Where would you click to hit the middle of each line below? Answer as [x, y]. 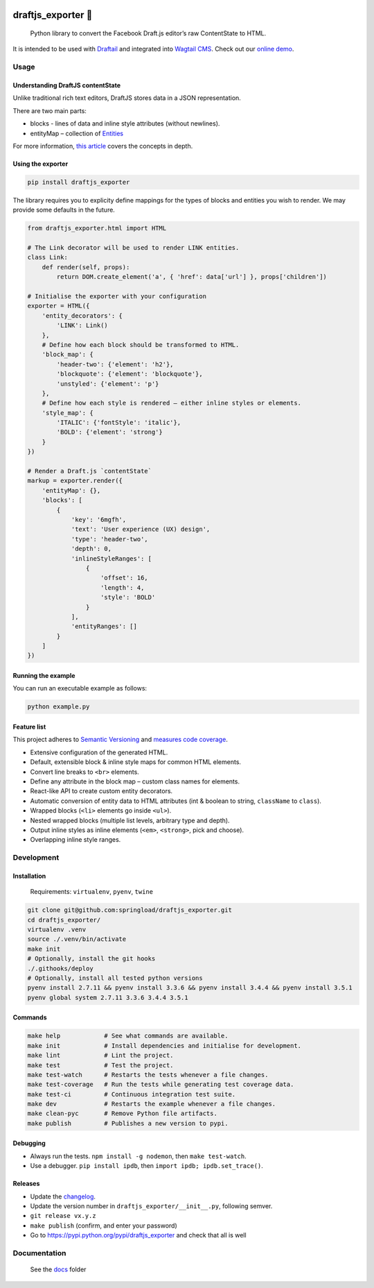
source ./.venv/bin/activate [77, 939]
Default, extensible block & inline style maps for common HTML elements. [136, 762]
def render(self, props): [86, 267]
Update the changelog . [63, 1196]
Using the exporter [41, 164]
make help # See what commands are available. [128, 1036]
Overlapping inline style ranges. [75, 840]
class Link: [48, 257]
